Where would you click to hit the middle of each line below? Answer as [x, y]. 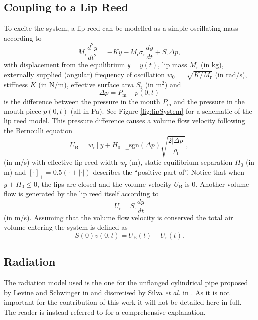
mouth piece [23, 111]
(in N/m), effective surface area [86, 84]
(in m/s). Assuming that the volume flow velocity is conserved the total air [119, 217]
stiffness [16, 84]
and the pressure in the [209, 101]
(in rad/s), [231, 74]
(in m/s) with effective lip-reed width [61, 162]
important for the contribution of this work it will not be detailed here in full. [123, 302]
